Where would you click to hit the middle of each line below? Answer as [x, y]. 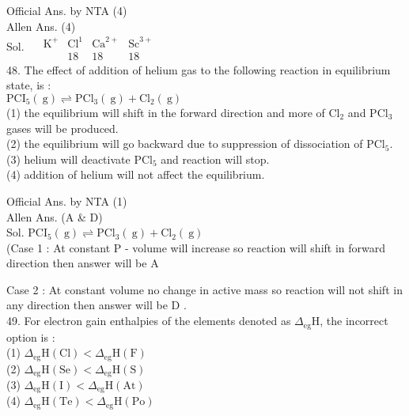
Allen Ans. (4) [41, 26]
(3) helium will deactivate [68, 159]
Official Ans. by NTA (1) [67, 200]
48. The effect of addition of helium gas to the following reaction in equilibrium [199, 69]
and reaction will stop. [215, 159]
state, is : [29, 85]
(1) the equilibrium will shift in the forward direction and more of [166, 112]
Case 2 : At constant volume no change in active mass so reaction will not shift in [204, 289]
